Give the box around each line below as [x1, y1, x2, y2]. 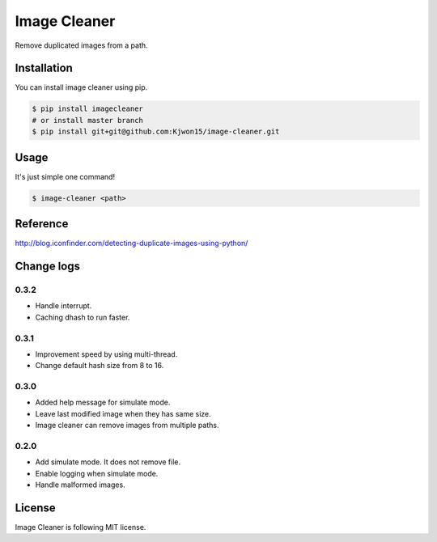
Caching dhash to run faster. [35, 312, 130, 322]
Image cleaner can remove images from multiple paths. [35, 421, 219, 430]
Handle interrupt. [35, 301, 92, 311]
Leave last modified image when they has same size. [35, 409, 212, 418]
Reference [15, 217, 69, 231]
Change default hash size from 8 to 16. [35, 361, 164, 371]
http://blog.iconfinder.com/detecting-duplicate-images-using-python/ [15, 239, 248, 248]
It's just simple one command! [15, 171, 116, 181]
